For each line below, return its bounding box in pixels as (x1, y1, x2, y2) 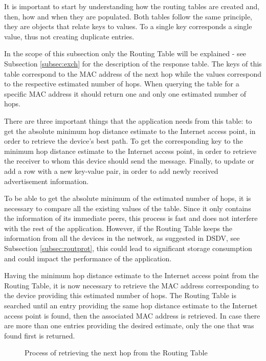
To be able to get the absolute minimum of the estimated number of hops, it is (4, 193, 251, 204)
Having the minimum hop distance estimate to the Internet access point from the (4, 270, 259, 281)
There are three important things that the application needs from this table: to (4, 115, 252, 126)
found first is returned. (4, 330, 75, 341)
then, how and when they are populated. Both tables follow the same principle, (4, 11, 253, 21)
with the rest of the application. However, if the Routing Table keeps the (4, 222, 233, 233)
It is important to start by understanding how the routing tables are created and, (4, 1, 260, 11)
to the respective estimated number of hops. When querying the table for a (4, 78, 239, 89)
